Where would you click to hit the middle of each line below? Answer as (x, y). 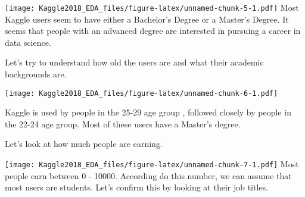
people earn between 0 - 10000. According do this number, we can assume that (148, 175)
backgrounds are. (36, 74)
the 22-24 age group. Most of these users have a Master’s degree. (123, 123)
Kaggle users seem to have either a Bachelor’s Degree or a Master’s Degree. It (147, 19)
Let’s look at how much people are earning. (84, 144)
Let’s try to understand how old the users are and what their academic (134, 62)
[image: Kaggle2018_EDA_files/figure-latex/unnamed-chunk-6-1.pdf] (141, 93)
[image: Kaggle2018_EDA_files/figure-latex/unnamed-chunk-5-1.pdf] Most (152, 7)
